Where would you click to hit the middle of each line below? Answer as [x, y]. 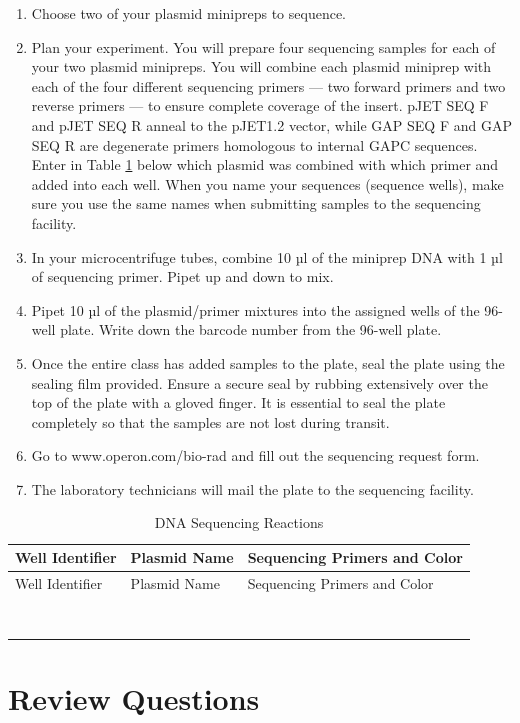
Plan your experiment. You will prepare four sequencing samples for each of [263, 46]
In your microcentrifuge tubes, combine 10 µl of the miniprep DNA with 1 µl [267, 256]
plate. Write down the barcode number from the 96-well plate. [251, 329]
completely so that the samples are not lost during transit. [210, 421]
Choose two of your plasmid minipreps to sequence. [188, 13]
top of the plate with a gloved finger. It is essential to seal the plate [238, 402]
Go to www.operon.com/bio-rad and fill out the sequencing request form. [255, 455]
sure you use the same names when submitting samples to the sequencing [256, 203]
